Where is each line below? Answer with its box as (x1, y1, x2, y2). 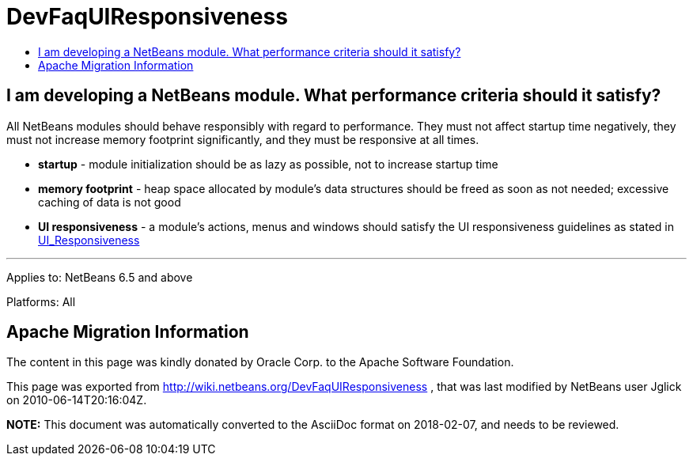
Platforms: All (6, 294, 76, 309)
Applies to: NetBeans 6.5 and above (6, 270, 193, 284)
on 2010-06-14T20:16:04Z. (6, 393, 147, 407)
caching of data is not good (38, 195, 181, 209)
